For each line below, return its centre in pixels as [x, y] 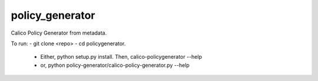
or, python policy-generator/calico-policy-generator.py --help [115, 65]
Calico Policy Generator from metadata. [59, 33]
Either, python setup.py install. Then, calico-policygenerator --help [121, 57]
